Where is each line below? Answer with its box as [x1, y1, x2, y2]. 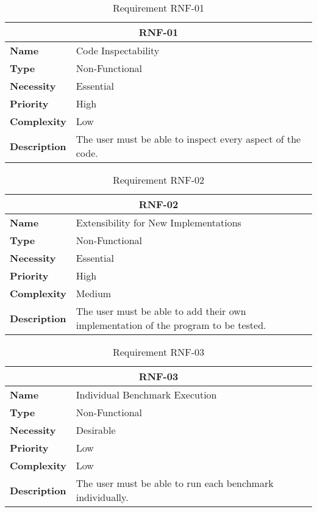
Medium [76, 286, 112, 300]
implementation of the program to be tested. [76, 318, 266, 332]
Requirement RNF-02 [112, 173, 205, 187]
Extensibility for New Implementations [76, 215, 241, 229]
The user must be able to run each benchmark [76, 476, 274, 490]
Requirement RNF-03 [112, 345, 205, 359]
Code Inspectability [76, 43, 160, 57]
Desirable [76, 423, 116, 437]
